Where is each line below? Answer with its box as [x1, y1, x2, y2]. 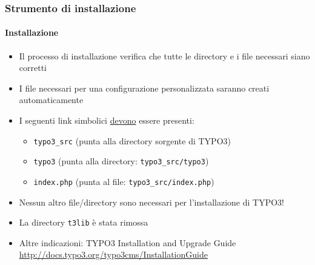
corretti [19, 61, 47, 74]
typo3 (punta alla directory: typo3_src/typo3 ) [33, 155, 209, 167]
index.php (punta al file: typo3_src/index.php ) [33, 175, 214, 187]
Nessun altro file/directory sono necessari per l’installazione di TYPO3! [19, 195, 284, 208]
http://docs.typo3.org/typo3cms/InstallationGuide [19, 248, 208, 261]
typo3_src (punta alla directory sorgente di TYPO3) [33, 134, 231, 147]
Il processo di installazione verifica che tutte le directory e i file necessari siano [19, 49, 310, 62]
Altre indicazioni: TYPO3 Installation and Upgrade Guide [19, 236, 236, 249]
